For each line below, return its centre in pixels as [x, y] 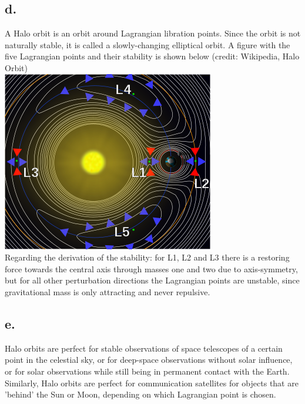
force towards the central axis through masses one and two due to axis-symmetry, [151, 268]
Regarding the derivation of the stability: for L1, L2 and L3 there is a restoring [147, 257]
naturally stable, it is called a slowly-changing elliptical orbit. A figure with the [148, 44]
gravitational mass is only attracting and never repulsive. [108, 291]
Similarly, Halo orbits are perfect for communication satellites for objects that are [152, 383]
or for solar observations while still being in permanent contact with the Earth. [147, 371]
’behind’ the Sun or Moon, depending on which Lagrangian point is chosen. [140, 394]
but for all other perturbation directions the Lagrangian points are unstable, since [152, 280]
